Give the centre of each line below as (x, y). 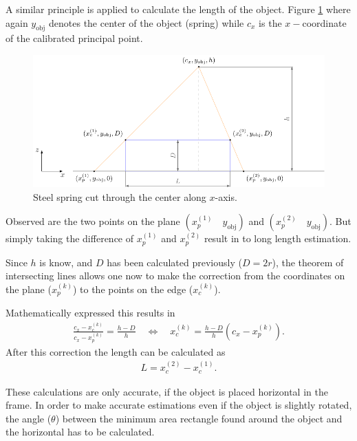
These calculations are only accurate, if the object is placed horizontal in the (167, 391)
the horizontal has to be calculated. (80, 432)
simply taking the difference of (70, 238)
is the (270, 22)
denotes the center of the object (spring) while (147, 22)
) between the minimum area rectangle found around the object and (199, 418)
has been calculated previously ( (174, 262)
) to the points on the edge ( (133, 289)
